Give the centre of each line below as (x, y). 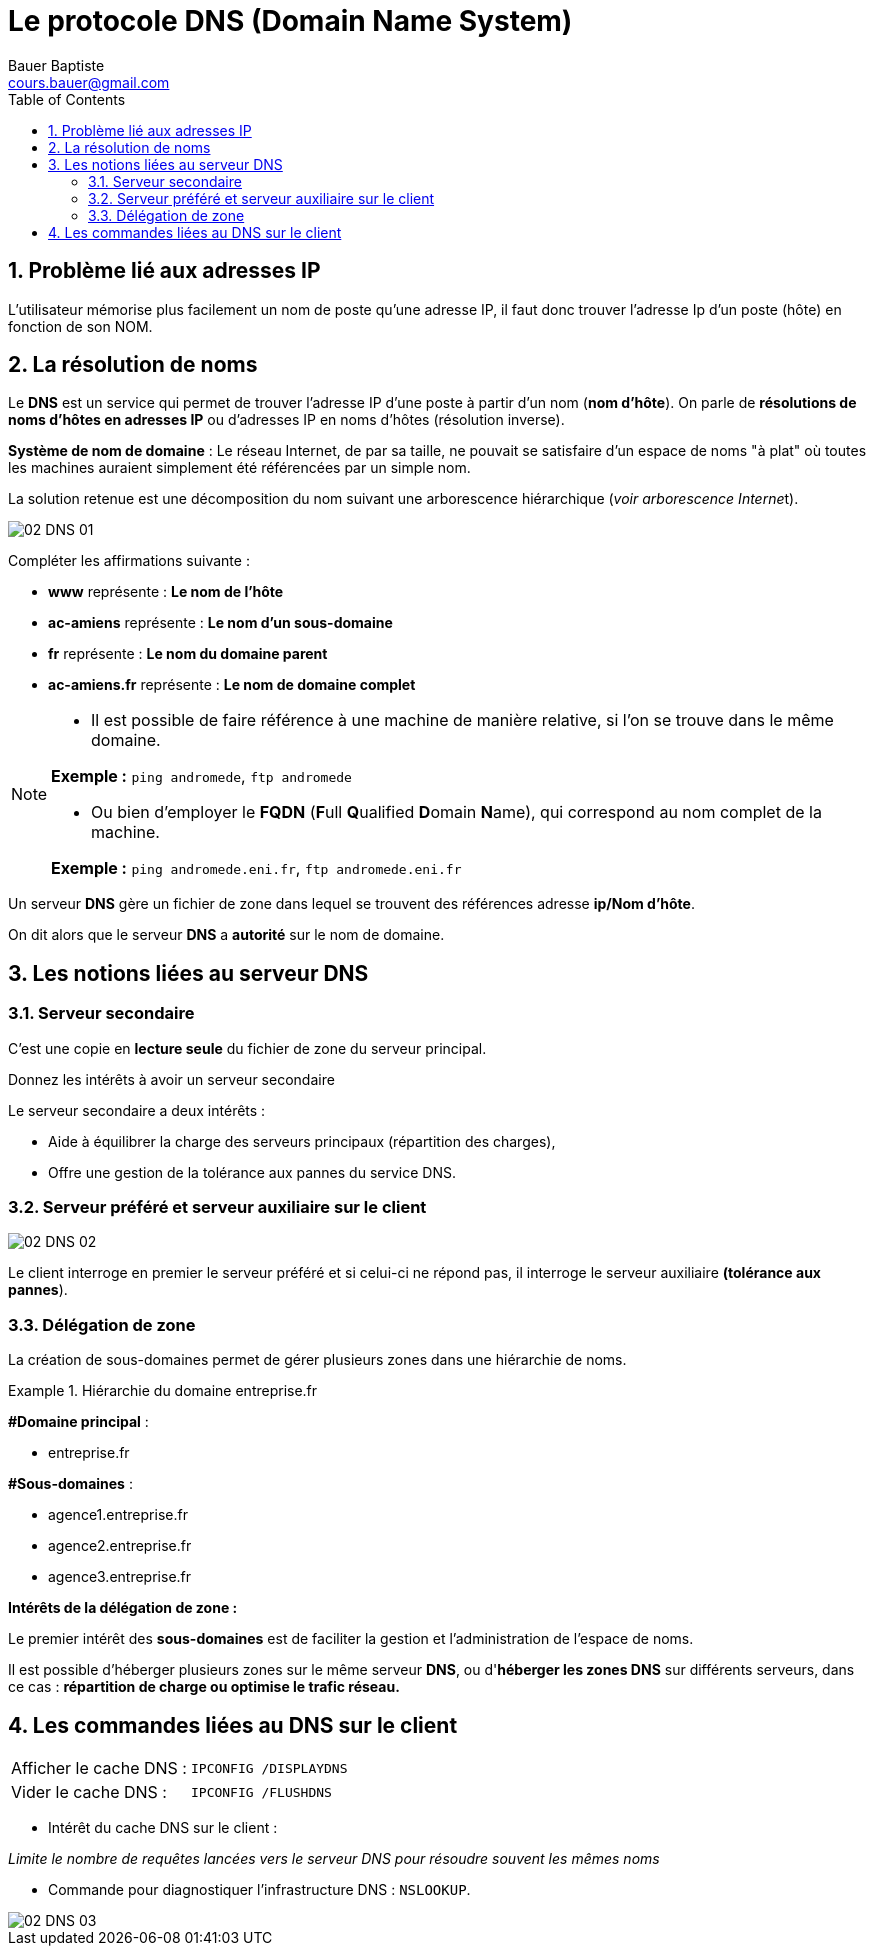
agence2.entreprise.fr (120, 1546)
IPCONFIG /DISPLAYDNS (269, 1768)
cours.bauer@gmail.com (89, 82)
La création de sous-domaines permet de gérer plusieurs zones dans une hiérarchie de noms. (317, 1360)
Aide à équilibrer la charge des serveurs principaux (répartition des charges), (302, 1141)
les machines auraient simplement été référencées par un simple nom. (239, 468)
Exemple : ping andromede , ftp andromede (201, 776)
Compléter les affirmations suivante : (129, 561)
